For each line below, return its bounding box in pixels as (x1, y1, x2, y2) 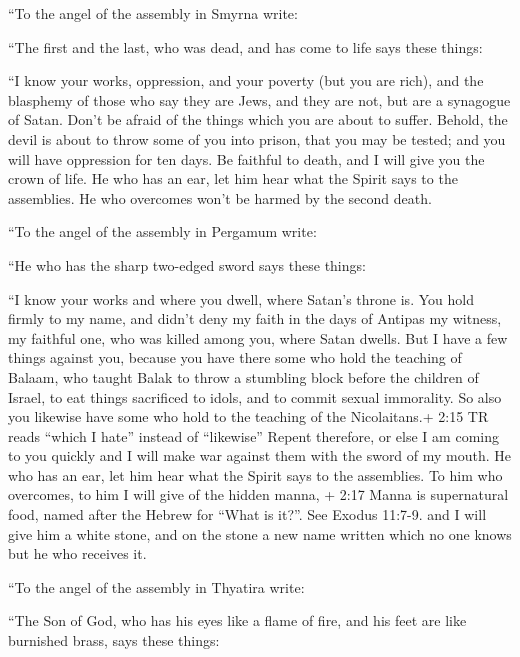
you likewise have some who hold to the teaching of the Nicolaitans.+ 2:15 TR (8, 406, 489, 427)
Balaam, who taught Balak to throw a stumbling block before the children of (8, 366, 479, 387)
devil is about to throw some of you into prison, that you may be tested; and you (8, 128, 506, 149)
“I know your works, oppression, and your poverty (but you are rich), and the (8, 70, 484, 91)
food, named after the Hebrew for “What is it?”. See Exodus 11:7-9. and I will (8, 504, 487, 525)
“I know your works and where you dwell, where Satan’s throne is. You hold (8, 288, 474, 309)
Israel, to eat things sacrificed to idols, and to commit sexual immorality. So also (8, 386, 502, 407)
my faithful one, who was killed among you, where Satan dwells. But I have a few (8, 327, 508, 348)
